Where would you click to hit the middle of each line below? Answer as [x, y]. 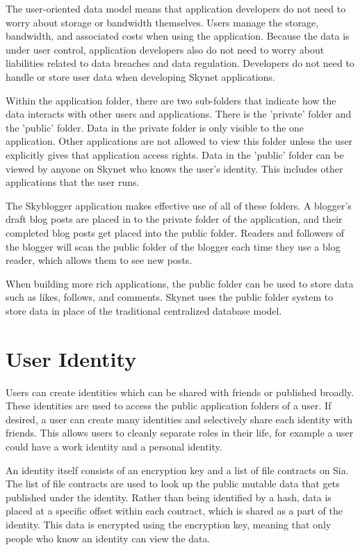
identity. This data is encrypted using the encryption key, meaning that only [169, 524]
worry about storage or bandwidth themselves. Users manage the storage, [162, 22]
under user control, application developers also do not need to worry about [165, 49]
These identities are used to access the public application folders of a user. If [169, 406]
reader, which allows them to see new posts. [99, 260]
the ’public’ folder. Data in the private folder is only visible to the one [155, 127]
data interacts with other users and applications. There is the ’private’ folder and [179, 114]
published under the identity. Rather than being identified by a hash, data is [169, 497]
